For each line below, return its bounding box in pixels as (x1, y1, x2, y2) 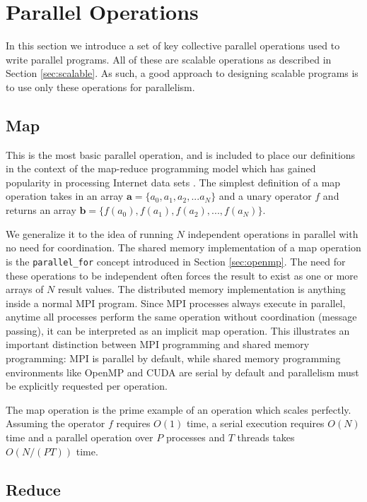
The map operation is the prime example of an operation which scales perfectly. (6, 402, 351, 417)
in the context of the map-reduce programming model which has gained (6, 161, 316, 176)
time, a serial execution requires (186, 416, 325, 431)
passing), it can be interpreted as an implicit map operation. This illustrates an (6, 323, 350, 337)
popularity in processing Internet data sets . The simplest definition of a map (6, 174, 341, 189)
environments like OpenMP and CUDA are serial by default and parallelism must (6, 364, 359, 379)
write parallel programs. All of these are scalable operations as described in (6, 52, 332, 66)
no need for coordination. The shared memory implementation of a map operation (6, 240, 361, 255)
